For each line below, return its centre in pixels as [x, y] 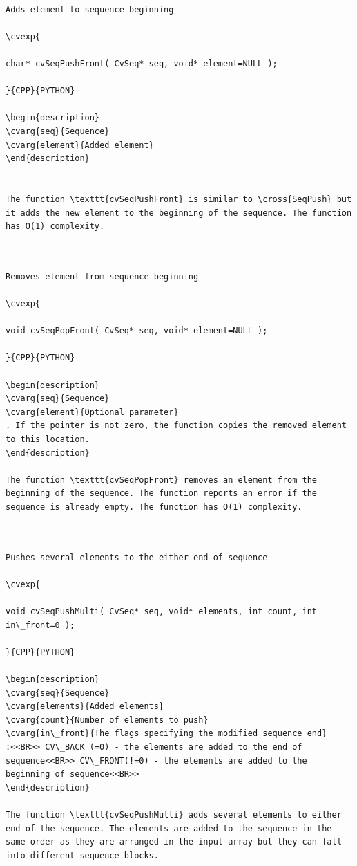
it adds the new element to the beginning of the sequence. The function [179, 213]
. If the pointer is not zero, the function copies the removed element [176, 426]
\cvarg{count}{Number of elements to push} [107, 720]
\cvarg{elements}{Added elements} [85, 707]
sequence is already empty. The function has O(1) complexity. [154, 507]
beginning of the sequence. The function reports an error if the [162, 494]
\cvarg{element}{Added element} [80, 145]
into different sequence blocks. [82, 855]
